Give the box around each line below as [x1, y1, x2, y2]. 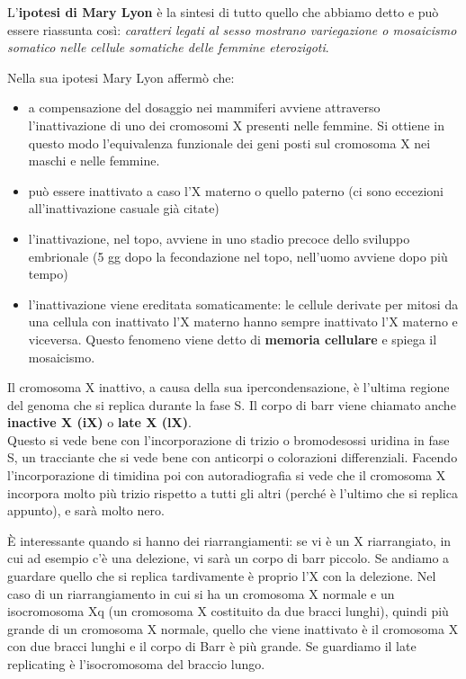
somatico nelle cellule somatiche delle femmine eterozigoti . [7, 38, 329, 57]
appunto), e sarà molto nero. [7, 501, 165, 520]
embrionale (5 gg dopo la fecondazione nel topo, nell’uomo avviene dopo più [28, 246, 448, 265]
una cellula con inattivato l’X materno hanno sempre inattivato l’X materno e [28, 312, 458, 331]
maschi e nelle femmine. [28, 151, 160, 170]
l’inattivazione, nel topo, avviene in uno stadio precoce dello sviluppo [28, 228, 410, 247]
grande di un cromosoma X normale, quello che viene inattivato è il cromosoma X [7, 619, 459, 638]
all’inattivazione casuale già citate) [28, 199, 220, 218]
